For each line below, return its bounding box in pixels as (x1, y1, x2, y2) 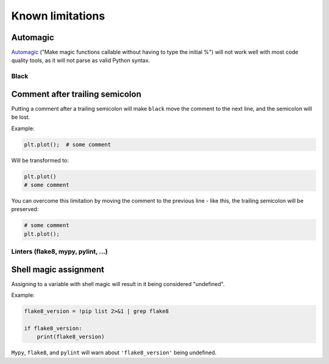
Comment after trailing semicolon (11, 89, 141, 99)
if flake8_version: (24, 325, 82, 332)
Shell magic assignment (11, 264, 105, 275)
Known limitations (11, 9, 105, 23)
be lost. (11, 113, 30, 121)
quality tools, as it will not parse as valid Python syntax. (11, 57, 150, 64)
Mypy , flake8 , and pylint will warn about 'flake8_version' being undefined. (11, 349, 217, 356)
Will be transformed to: (11, 156, 69, 164)
